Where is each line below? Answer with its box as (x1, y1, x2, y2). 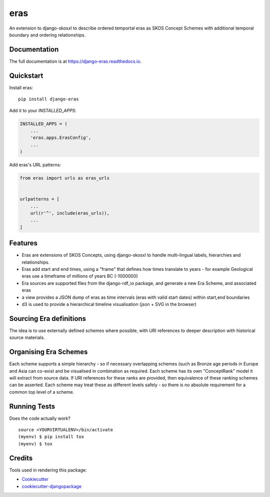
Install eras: (9, 84, 33, 90)
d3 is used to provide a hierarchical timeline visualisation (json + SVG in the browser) (21, 301, 197, 307)
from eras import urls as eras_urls (19, 176, 110, 181)
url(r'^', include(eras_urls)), (30, 211, 110, 216)
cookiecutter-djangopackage (21, 483, 82, 489)
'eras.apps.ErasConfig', (30, 135, 91, 140)
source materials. (9, 335, 45, 341)
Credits (9, 454, 33, 462)
